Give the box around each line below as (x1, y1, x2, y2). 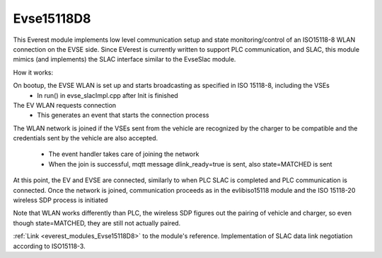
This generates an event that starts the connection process (37, 111, 209, 120)
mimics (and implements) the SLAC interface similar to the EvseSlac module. (13, 55, 236, 64)
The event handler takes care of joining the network (48, 150, 199, 159)
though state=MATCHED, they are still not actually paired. (13, 218, 181, 227)
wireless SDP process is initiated (13, 196, 108, 205)
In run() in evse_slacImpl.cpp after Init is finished (37, 91, 178, 99)
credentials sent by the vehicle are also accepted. (13, 134, 158, 142)
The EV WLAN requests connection (13, 101, 117, 109)
